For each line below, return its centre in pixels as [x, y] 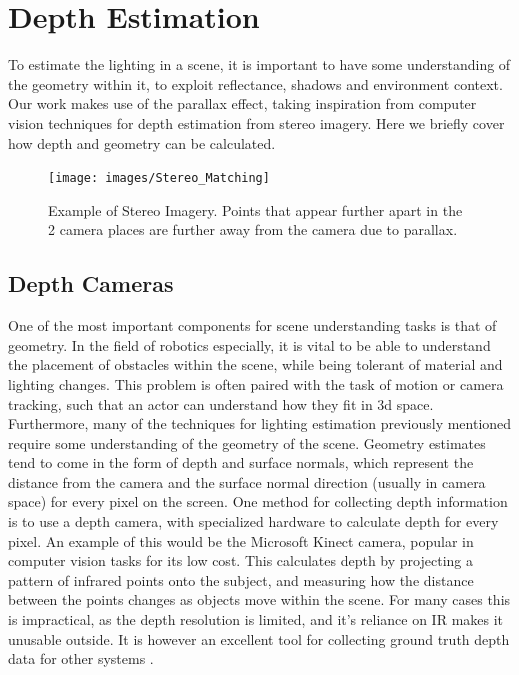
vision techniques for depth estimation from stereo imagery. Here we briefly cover [256, 122]
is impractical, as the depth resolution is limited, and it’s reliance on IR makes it [256, 619]
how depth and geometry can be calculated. [142, 142]
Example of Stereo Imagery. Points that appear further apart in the [255, 209]
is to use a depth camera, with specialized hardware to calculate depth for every [253, 521]
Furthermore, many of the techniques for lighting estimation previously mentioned [260, 423]
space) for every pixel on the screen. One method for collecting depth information [258, 501]
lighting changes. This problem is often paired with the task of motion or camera [256, 383]
